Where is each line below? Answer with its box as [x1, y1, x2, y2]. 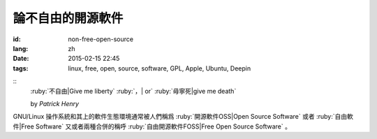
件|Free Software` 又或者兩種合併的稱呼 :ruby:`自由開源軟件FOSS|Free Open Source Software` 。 [13, 122, 291, 131]
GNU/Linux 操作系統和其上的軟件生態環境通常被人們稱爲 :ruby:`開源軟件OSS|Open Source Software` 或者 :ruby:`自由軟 [13, 112, 354, 121]
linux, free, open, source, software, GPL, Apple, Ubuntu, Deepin [68, 64, 251, 73]
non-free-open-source [68, 35, 134, 43]
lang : [13, 44, 29, 52]
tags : [13, 64, 29, 73]
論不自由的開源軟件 [13, 10, 124, 26]
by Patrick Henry [30, 99, 80, 108]
